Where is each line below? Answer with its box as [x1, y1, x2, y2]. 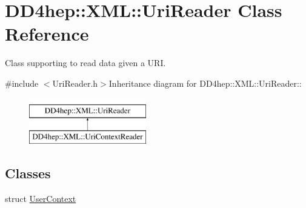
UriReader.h [52, 76, 98, 89]
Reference [5, 21, 89, 46]
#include [5, 76, 39, 89]
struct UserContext [5, 192, 76, 204]
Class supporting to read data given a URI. [5, 56, 166, 69]
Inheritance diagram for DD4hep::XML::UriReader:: [108, 76, 302, 89]
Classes [5, 164, 51, 183]
